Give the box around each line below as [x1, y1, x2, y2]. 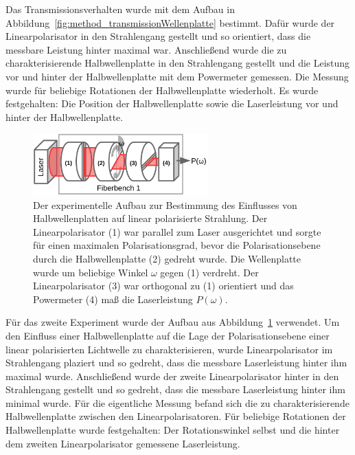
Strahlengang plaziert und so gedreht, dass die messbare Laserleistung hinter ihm [5, 355, 347, 370]
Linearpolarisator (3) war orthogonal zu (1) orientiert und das [33, 278, 294, 293]
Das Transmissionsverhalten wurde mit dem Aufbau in [5, 2, 235, 16]
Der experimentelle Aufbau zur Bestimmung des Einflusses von [33, 197, 297, 212]
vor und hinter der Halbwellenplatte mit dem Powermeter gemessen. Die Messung [5, 69, 349, 83]
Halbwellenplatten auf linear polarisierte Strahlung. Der [33, 211, 268, 225]
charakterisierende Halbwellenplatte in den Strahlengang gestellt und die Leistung [5, 56, 350, 70]
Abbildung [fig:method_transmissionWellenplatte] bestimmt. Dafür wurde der [5, 15, 335, 30]
